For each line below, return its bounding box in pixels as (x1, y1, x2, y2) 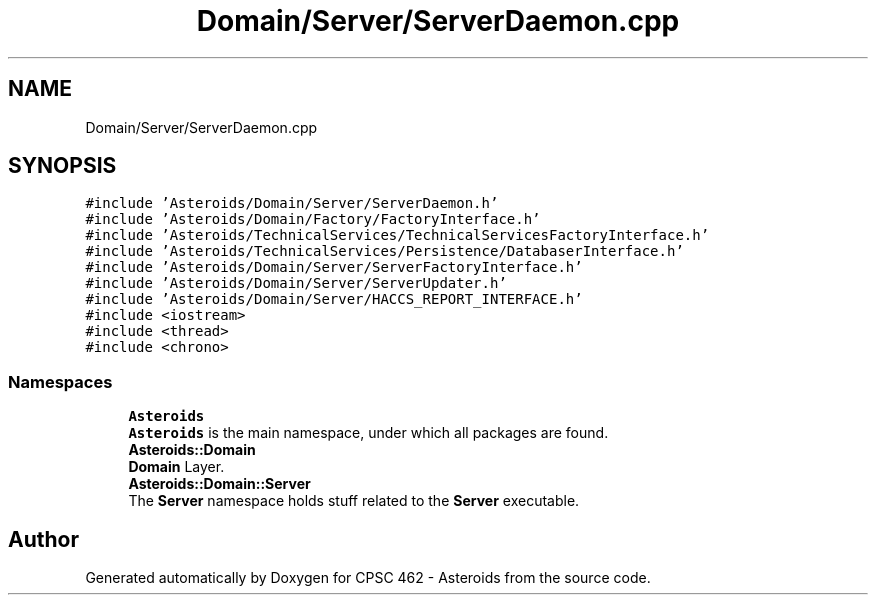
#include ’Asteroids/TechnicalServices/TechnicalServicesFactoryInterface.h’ (85, 227, 710, 244)
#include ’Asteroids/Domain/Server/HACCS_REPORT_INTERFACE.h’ (85, 291, 583, 308)
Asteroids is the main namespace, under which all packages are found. (128, 424, 609, 442)
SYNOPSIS (8, 153, 117, 179)
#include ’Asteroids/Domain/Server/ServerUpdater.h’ (85, 275, 507, 292)
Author (8, 526, 79, 552)
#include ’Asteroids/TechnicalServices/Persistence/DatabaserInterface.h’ (85, 243, 684, 260)
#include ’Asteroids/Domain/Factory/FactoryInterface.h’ (85, 211, 541, 228)
